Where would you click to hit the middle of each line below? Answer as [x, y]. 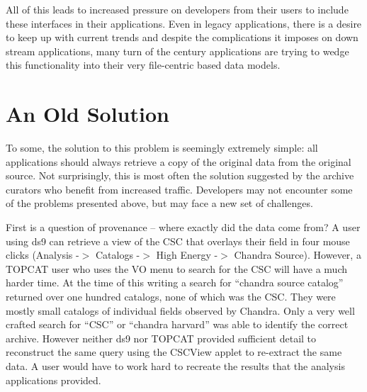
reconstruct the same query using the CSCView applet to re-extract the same [174, 352]
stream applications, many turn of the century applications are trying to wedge [177, 51]
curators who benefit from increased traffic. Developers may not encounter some [179, 189]
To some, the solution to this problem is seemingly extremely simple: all [162, 148]
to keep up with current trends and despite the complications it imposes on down [182, 37]
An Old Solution [87, 114]
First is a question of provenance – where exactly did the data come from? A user [183, 227]
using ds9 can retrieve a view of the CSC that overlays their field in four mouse [178, 241]
